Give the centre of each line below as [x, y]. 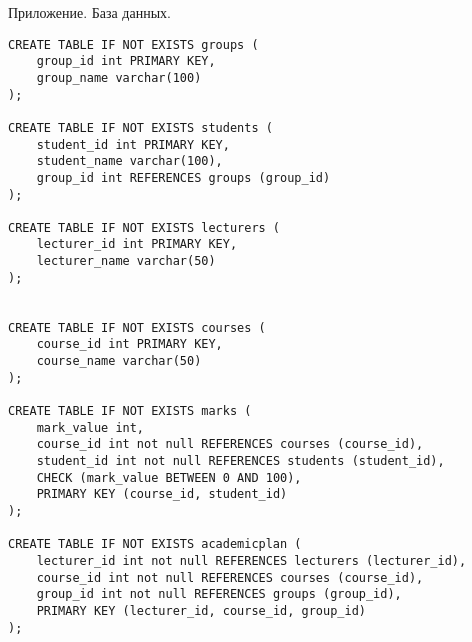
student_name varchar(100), [129, 161]
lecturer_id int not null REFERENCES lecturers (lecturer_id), [251, 560]
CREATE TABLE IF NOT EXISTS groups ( [133, 44]
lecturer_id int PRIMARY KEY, [137, 244]
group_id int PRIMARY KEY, [126, 61]
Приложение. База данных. [89, 12]
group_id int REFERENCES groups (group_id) [183, 177]
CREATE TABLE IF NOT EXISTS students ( [140, 127]
